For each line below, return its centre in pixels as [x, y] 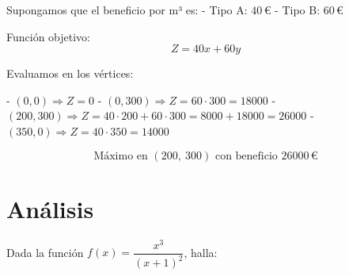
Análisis [50, 208]
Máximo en [121, 156]
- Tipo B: [298, 10]
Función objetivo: [49, 36]
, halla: [201, 252]
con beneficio [246, 156]
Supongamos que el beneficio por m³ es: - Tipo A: [127, 10]
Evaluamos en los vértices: [70, 73]
